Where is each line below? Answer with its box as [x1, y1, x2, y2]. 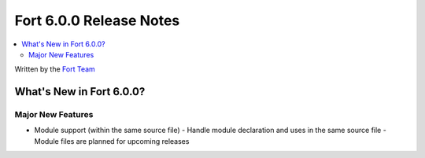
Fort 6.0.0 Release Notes [14, 12, 180, 29]
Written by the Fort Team [14, 64, 96, 74]
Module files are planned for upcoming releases [34, 136, 190, 145]
